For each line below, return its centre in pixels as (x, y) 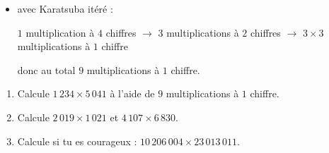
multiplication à (60, 32)
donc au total (46, 69)
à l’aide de (132, 93)
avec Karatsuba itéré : (65, 8)
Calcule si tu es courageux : (77, 141)
